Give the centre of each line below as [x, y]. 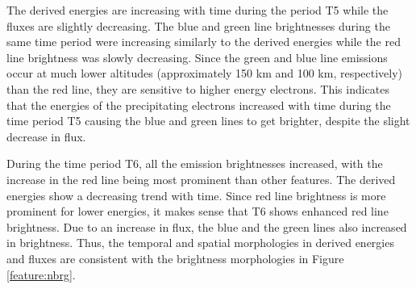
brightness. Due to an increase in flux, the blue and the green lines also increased [207, 226]
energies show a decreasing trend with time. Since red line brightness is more [196, 195]
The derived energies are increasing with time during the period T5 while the [198, 10]
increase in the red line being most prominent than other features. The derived [201, 179]
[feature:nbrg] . [41, 274]
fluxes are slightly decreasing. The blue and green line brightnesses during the [198, 25]
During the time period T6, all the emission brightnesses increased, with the [195, 163]
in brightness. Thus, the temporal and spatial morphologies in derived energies [200, 243]
